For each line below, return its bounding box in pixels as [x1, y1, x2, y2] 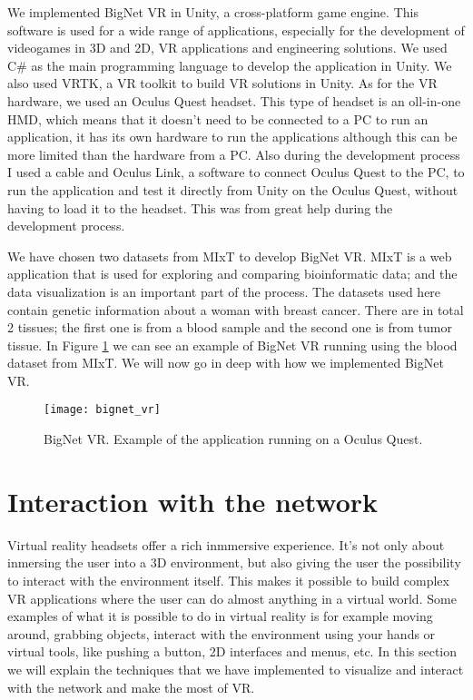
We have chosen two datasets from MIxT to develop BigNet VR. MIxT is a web [7, 246, 452, 265]
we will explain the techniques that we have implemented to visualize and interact [7, 660, 464, 678]
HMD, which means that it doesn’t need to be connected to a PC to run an [7, 109, 429, 128]
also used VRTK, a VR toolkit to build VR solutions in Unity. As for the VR [7, 74, 438, 93]
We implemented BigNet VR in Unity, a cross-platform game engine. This [7, 3, 419, 21]
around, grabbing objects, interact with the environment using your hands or [7, 624, 436, 643]
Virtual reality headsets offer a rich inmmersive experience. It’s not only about [7, 535, 445, 554]
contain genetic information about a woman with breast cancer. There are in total [7, 300, 464, 319]
